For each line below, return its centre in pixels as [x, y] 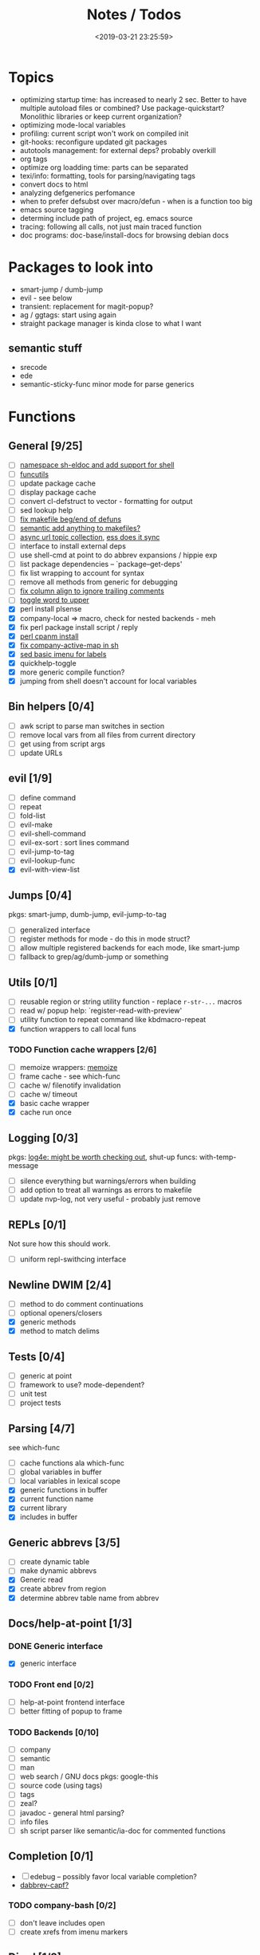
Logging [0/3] [43, 1138]
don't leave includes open [62, 1922]
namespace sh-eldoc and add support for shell [97, 465]
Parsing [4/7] [42, 1428]
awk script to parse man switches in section [92, 726]
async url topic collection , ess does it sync [90, 537]
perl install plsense [51, 609]
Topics [31, 77]
